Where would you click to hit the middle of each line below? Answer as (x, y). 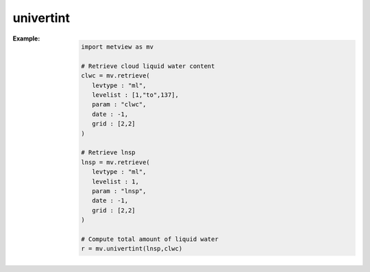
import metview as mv (118, 47)
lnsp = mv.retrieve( (115, 162)
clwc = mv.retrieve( (115, 76)
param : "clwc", (119, 104)
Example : (26, 38)
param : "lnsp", (119, 191)
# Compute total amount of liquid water (150, 239)
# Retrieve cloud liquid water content (148, 66)
